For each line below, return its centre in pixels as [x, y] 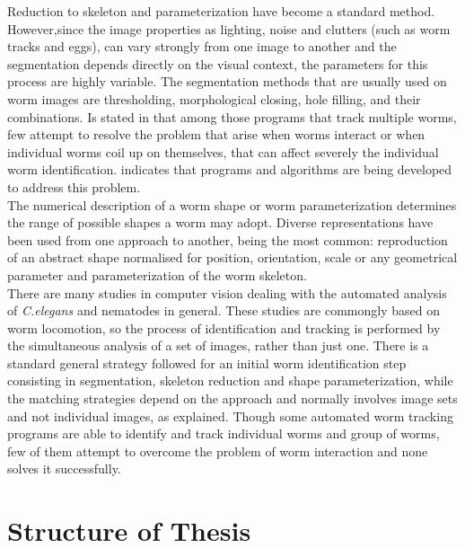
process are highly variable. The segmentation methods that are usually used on [227, 81]
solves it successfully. [64, 468]
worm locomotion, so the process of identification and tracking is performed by [224, 327]
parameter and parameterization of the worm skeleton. [157, 274]
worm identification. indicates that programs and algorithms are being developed [230, 169]
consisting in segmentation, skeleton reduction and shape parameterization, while [230, 380]
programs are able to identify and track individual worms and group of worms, [224, 433]
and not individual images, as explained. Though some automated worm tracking [230, 415]
